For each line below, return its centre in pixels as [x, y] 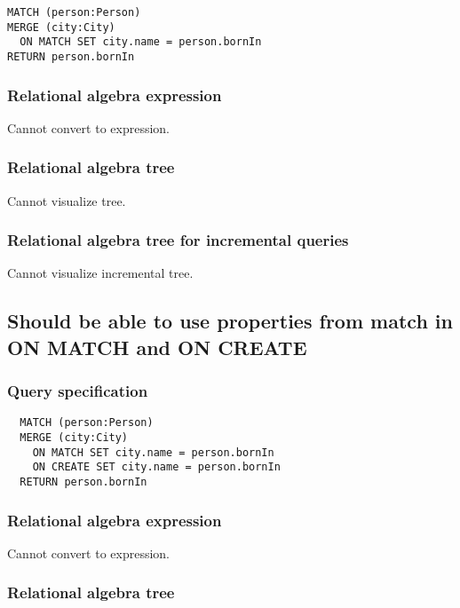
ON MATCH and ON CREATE [157, 347]
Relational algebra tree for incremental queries [178, 240]
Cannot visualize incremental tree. [100, 273]
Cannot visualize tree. [67, 200]
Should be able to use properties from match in [230, 321]
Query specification [78, 391]
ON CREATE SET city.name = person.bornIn [156, 467]
